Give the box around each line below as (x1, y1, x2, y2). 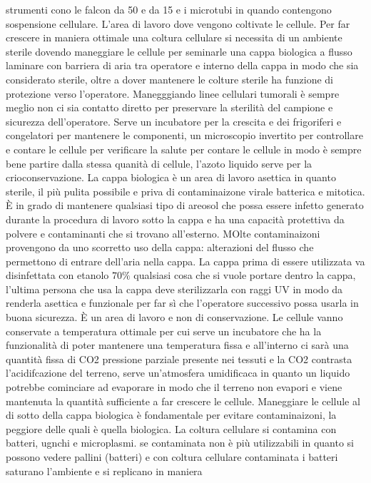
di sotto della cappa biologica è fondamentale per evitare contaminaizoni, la (6, 407, 337, 422)
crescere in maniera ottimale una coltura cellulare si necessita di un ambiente (6, 30, 342, 45)
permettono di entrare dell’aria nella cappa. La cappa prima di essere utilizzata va (6, 253, 365, 268)
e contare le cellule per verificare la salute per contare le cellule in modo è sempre (6, 141, 362, 156)
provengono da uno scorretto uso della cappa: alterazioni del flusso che (6, 240, 314, 255)
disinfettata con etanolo (6, 268, 109, 283)
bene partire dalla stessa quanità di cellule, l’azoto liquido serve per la (6, 156, 312, 171)
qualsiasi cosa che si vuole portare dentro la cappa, (133, 268, 356, 283)
